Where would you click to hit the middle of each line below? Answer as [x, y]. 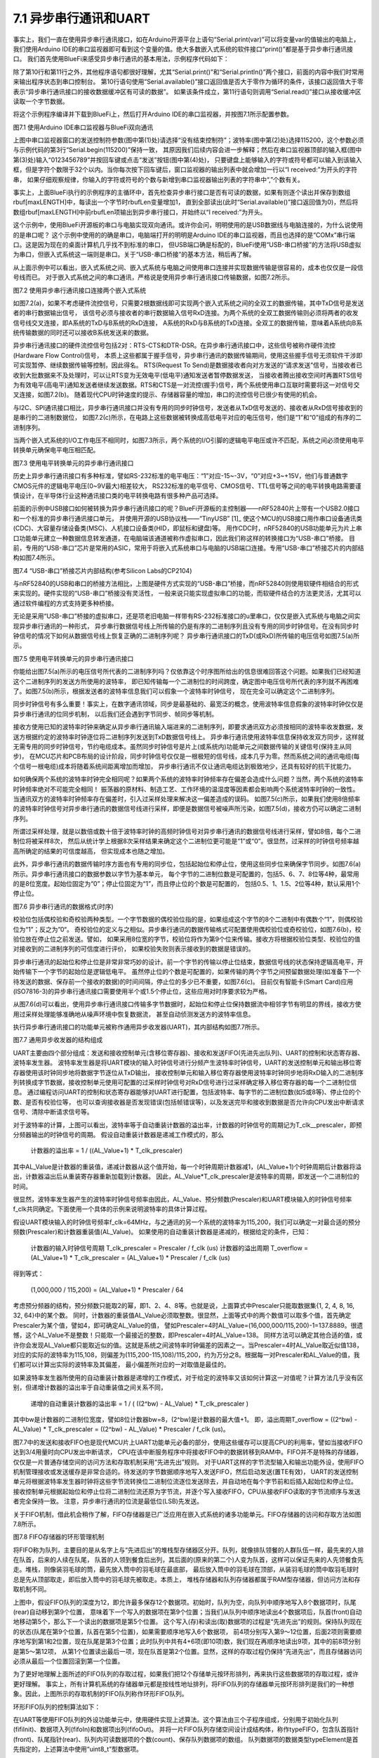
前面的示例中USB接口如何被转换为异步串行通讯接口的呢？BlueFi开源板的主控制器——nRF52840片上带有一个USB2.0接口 [186, 508]
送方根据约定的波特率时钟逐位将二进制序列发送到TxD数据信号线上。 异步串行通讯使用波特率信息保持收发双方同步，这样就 [188, 737]
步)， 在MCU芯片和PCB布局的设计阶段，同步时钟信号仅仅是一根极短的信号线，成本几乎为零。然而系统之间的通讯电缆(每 [186, 757]
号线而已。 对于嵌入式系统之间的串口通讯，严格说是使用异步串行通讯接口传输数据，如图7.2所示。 [153, 277]
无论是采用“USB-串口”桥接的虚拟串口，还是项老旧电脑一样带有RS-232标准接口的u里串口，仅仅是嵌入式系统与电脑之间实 [187, 616]
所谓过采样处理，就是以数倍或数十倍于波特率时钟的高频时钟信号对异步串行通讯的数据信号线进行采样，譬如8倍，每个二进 [187, 832]
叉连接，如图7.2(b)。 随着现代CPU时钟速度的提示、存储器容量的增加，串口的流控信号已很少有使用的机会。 [167, 394]
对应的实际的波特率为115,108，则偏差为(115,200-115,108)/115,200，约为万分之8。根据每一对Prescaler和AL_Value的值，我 [186, 1355]
